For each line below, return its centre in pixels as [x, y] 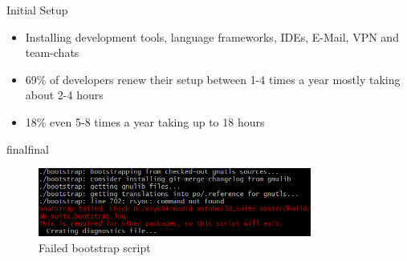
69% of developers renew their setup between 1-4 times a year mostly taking [213, 79]
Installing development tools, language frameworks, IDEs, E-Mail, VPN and [212, 36]
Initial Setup [37, 10]
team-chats [52, 52]
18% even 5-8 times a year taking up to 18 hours [145, 121]
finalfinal [28, 149]
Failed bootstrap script [95, 247]
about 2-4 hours [64, 95]
